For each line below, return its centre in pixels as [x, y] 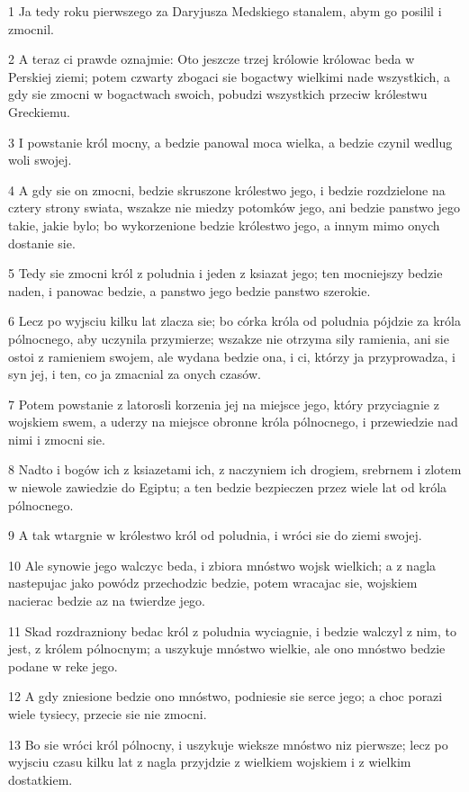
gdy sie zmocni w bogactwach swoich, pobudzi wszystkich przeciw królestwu [218, 94]
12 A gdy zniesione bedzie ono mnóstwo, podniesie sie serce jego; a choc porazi [225, 696]
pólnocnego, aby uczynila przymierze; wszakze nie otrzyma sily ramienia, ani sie [229, 338]
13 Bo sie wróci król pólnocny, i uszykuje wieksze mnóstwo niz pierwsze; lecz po [228, 744]
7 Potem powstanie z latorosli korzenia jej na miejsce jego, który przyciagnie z [224, 404]
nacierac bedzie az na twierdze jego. [107, 601]
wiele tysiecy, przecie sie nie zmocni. [108, 714]
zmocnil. [31, 28]
